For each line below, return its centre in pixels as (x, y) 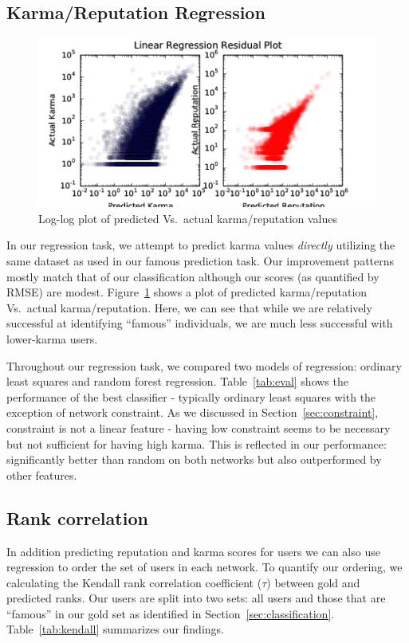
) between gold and (313, 582)
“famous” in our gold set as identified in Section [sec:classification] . (171, 613)
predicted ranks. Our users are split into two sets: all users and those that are (196, 598)
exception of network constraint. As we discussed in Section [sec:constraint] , (193, 412)
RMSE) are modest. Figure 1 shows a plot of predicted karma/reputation (187, 292)
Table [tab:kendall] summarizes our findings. (115, 629)
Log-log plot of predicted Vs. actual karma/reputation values (188, 218)
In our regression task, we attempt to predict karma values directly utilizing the (201, 245)
